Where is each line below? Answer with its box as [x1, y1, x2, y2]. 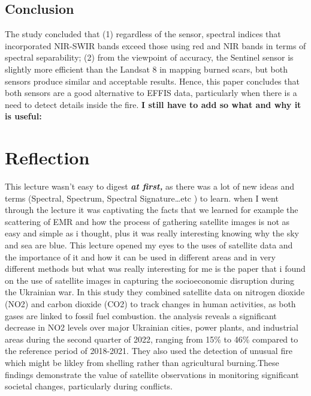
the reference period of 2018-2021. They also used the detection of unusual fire [5, 344, 292, 357]
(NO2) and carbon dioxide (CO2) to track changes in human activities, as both [5, 298, 296, 310]
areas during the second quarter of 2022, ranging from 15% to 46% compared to [5, 332, 298, 345]
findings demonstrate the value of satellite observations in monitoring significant [5, 368, 299, 380]
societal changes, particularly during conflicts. [5, 380, 173, 392]
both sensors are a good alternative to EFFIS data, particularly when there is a [5, 86, 297, 99]
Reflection [5, 145, 90, 170]
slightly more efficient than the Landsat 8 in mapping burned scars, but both [5, 62, 288, 75]
